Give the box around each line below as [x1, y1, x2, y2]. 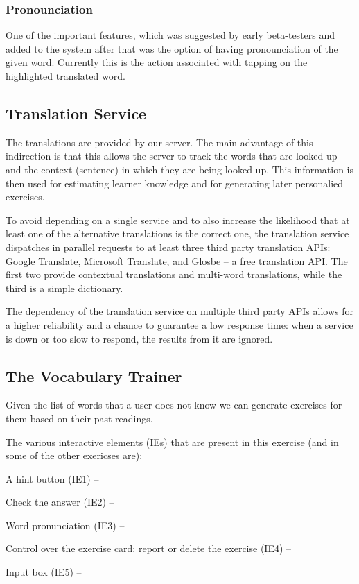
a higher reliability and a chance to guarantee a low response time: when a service [6, 317, 353, 332]
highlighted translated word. [6, 69, 125, 83]
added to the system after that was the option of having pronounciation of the [6, 41, 338, 55]
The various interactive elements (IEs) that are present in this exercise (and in [6, 434, 339, 449]
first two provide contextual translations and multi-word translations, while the [6, 267, 342, 282]
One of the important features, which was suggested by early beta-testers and [6, 28, 335, 42]
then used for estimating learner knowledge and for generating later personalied [6, 175, 344, 190]
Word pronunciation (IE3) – [6, 517, 125, 532]
